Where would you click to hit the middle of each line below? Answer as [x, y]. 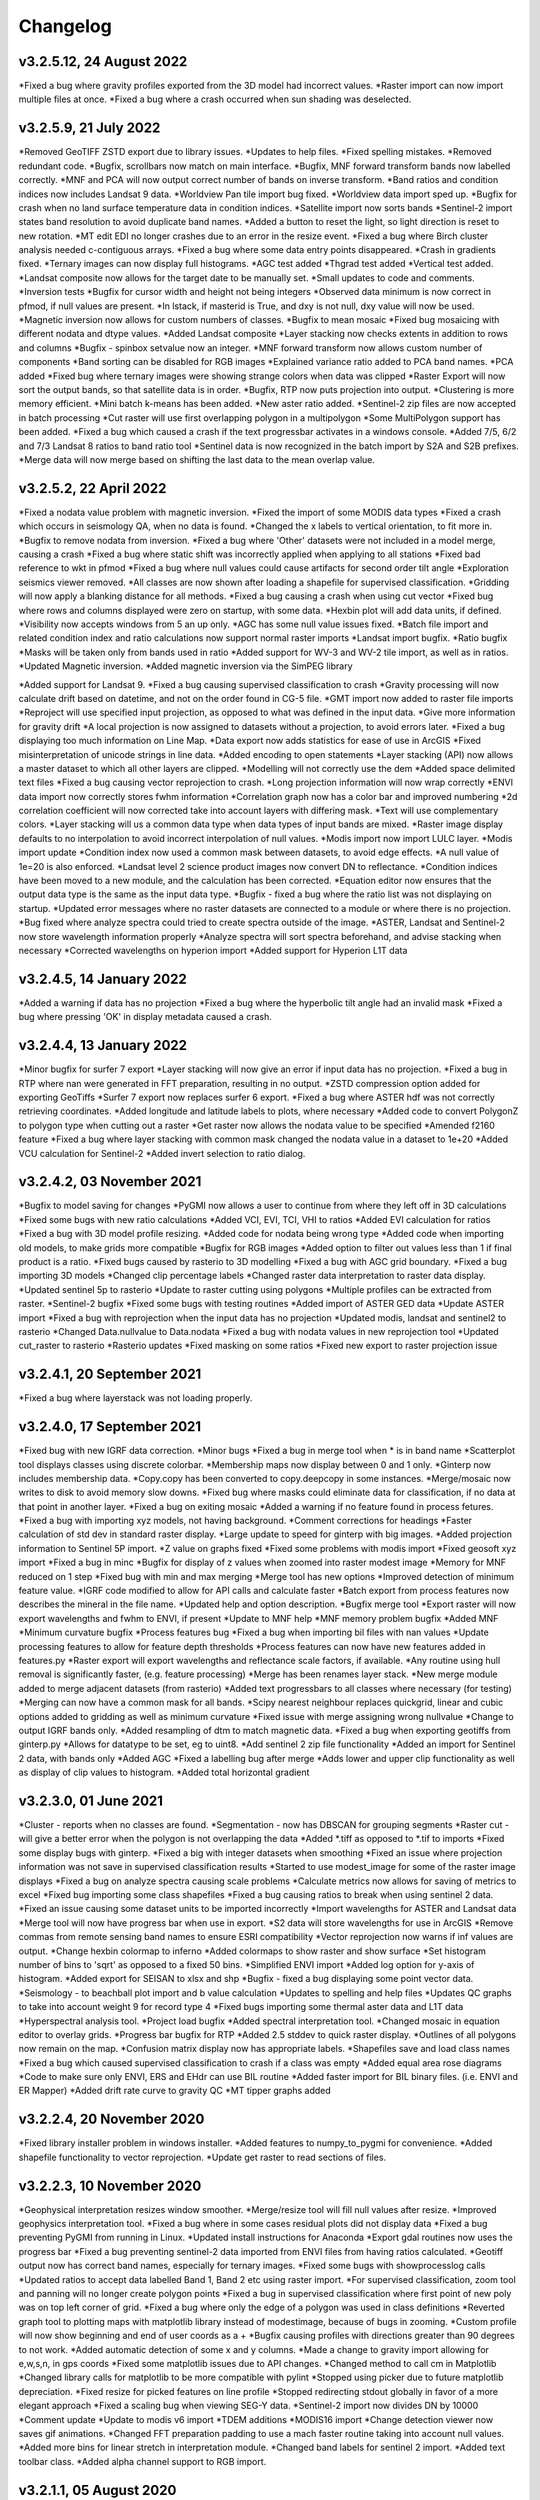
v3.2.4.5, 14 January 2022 [102, 978]
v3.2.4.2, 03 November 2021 [110, 1181]
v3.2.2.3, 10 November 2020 [110, 2185]
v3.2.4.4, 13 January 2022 [103, 1045]
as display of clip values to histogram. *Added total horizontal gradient [164, 1772]
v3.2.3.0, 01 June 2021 [91, 1800]
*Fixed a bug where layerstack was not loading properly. [135, 1398]
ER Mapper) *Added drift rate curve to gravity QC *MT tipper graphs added [175, 2091]
